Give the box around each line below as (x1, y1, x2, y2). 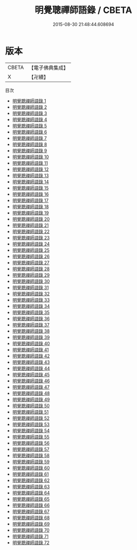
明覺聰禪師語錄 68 (12, 515, 50, 521)
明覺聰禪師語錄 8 (12, 141, 47, 147)
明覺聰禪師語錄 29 (12, 272, 50, 278)
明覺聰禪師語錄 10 (12, 154, 49, 160)
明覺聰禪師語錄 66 (12, 502, 50, 508)
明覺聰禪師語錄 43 (12, 359, 50, 365)
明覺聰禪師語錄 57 (12, 446, 50, 452)
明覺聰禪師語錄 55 (12, 434, 50, 440)
